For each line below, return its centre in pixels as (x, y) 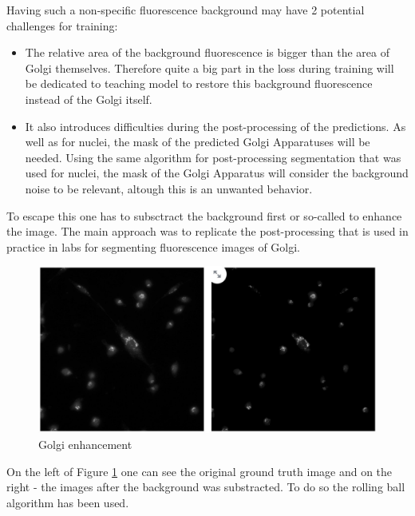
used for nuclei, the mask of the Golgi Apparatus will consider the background (217, 173)
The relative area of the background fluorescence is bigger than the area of (207, 52)
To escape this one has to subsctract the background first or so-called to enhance (204, 215)
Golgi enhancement (85, 444)
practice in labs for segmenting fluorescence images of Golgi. (153, 246)
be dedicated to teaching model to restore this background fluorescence (199, 83)
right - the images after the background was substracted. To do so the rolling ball (206, 487)
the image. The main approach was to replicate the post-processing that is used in (207, 231)
